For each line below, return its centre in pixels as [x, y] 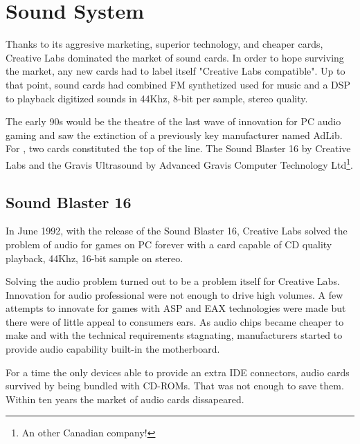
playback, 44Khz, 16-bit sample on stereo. [94, 258]
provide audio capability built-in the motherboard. [113, 349]
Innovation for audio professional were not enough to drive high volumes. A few [174, 294]
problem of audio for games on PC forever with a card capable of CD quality [169, 244]
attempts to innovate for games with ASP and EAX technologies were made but [176, 308]
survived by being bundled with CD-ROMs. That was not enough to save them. [175, 386]
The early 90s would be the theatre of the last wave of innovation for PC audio [173, 121]
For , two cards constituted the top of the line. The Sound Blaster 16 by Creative [178, 148]
